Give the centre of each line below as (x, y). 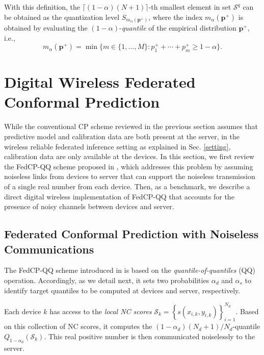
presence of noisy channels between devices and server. (89, 206)
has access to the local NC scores (101, 311)
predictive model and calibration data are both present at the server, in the (122, 136)
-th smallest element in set (190, 7)
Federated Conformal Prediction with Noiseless (131, 234)
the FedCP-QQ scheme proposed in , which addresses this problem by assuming (129, 166)
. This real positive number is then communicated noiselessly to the (149, 336)
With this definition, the (42, 7)
